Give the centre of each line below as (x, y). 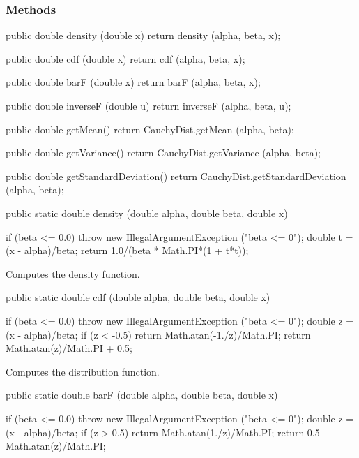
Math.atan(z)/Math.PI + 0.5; (69, 348)
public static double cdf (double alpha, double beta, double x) (138, 297)
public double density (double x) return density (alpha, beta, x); (143, 35)
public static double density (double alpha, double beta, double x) (147, 213)
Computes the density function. (73, 273)
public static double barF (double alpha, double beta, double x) (142, 395)
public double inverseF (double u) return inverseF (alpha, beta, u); (148, 105)
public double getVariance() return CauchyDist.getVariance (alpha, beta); (163, 153)
